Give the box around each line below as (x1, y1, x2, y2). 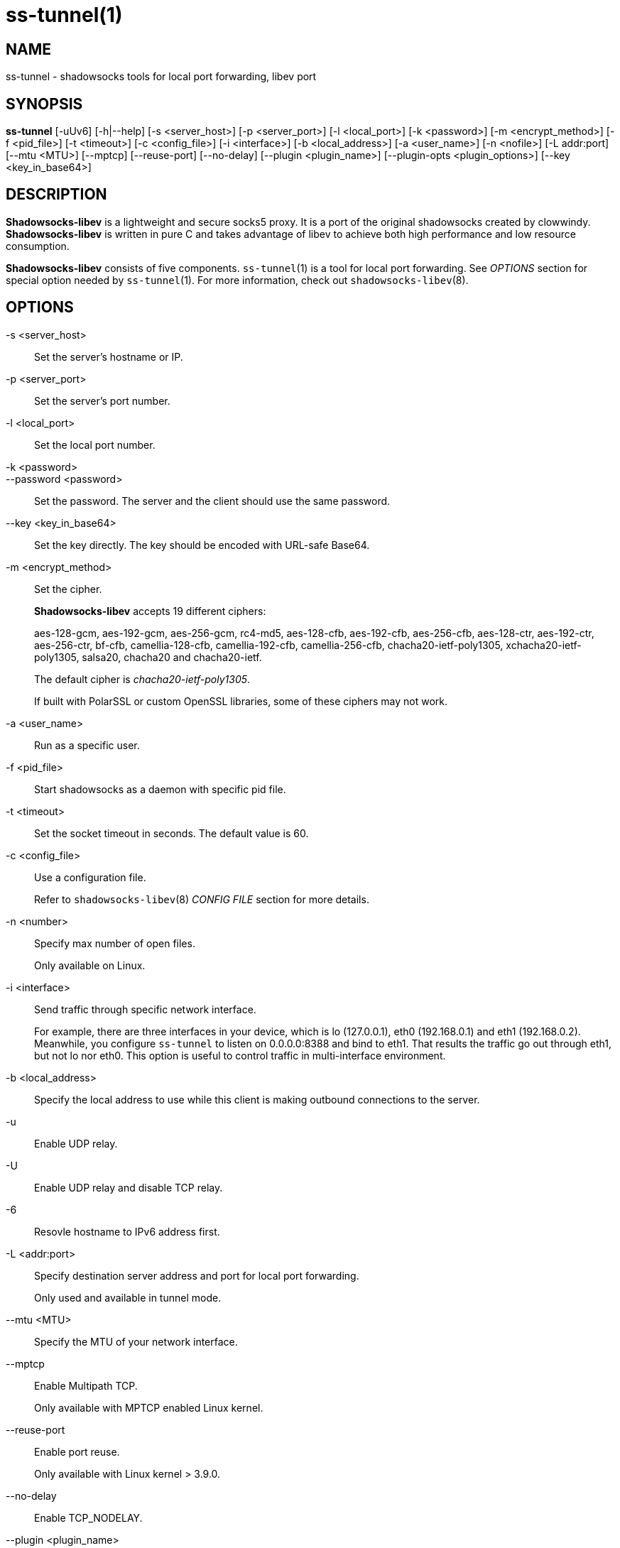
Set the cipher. (34, 582, 102, 595)
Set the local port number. (34, 438, 156, 451)
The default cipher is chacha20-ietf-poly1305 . (34, 672, 251, 685)
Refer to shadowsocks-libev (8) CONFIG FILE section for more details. (34, 893, 369, 905)
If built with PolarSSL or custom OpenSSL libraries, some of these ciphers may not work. (34, 694, 448, 707)
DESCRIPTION (6, 185, 107, 204)
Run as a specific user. (34, 738, 140, 751)
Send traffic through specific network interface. (34, 1003, 256, 1015)
